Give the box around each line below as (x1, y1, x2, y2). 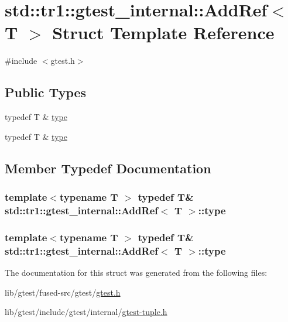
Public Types (5, 83, 87, 101)
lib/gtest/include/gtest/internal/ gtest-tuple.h (5, 306, 167, 318)
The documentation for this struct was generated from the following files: (5, 266, 268, 278)
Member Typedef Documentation (5, 159, 211, 177)
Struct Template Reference (52, 20, 275, 44)
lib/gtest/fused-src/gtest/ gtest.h (5, 286, 121, 298)
